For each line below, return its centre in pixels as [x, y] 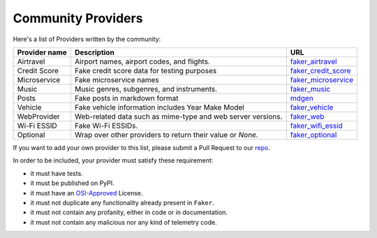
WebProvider [39, 117]
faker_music [310, 89]
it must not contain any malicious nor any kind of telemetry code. [124, 222]
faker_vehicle [312, 107]
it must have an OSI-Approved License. [87, 193]
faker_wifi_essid [317, 126]
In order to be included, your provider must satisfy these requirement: [113, 161]
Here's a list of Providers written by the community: [87, 39]
